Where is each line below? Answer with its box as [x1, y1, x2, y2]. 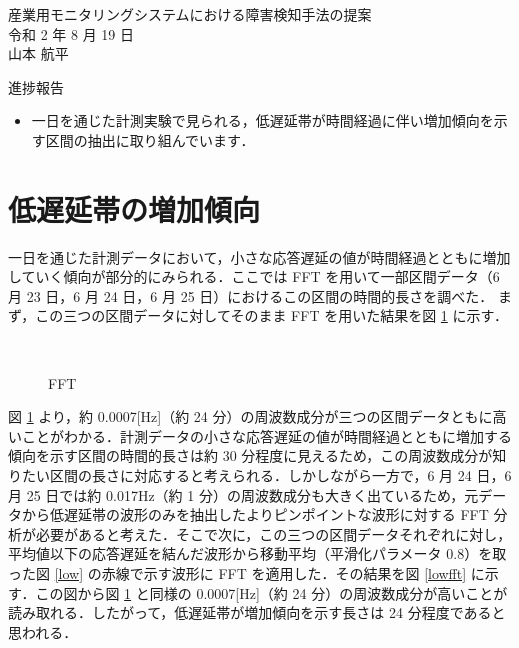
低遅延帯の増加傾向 [8, 188, 261, 229]
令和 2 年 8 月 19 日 [8, 23, 134, 44]
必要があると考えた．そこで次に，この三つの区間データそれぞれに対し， [35, 523, 512, 544]
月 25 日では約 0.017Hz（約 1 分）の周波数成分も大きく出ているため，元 [8, 484, 479, 505]
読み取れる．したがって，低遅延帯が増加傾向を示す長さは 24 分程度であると [8, 602, 506, 623]
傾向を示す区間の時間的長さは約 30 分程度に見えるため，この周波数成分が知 [8, 445, 507, 466]
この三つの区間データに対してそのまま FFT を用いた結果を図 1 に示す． [35, 305, 508, 326]
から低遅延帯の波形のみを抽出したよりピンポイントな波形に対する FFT [21, 504, 489, 525]
